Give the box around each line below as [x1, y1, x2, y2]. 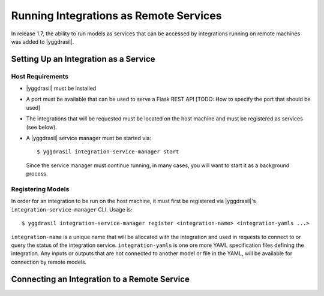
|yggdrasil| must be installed [26, 84, 97, 92]
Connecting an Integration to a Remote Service [11, 274, 190, 284]
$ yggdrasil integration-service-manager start [37, 149, 179, 155]
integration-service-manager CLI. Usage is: [11, 206, 133, 213]
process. [26, 170, 48, 177]
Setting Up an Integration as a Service [11, 54, 155, 64]
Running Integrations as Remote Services [11, 9, 222, 22]
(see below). [26, 123, 57, 131]
